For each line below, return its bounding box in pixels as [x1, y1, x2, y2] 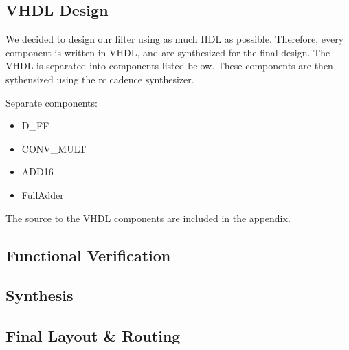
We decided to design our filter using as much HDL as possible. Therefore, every [5, 32, 344, 46]
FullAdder [21, 187, 64, 201]
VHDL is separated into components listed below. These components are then [5, 58, 333, 73]
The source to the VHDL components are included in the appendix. [5, 210, 291, 225]
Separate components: [5, 95, 98, 109]
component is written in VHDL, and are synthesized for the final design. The [5, 45, 330, 59]
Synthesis [5, 285, 74, 306]
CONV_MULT [21, 141, 87, 155]
